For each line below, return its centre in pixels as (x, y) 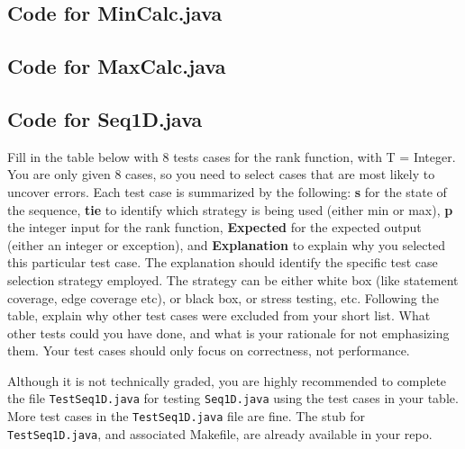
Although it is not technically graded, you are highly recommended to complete (227, 380)
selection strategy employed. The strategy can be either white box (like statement (233, 279)
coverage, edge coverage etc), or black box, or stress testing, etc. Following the (223, 297)
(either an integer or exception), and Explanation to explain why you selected (226, 244)
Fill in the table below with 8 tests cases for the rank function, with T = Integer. (232, 156)
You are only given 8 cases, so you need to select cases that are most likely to (221, 174)
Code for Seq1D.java (105, 118)
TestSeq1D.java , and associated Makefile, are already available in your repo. (220, 433)
